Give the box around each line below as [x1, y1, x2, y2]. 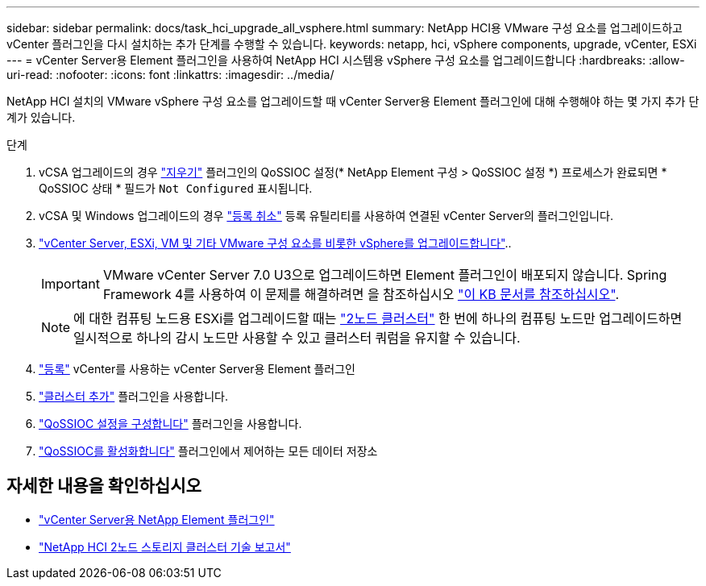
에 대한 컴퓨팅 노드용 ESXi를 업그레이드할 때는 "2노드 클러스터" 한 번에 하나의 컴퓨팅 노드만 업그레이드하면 [73, 310, 683, 326]
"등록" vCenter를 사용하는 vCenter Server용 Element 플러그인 [39, 362, 355, 376]
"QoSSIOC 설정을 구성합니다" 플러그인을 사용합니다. [39, 417, 302, 430]
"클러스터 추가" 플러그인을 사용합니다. [39, 389, 228, 403]
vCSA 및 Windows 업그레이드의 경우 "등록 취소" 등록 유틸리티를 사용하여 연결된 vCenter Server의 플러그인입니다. [39, 209, 613, 222]
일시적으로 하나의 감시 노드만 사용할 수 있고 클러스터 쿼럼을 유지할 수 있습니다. [73, 330, 521, 346]
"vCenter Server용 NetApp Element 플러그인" [39, 512, 275, 526]
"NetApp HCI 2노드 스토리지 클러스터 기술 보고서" [39, 539, 291, 554]
